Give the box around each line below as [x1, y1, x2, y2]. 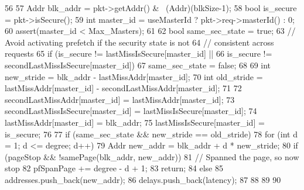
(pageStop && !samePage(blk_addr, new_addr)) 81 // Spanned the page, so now [5, 150, 299, 163]
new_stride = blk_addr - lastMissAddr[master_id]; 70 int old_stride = [5, 70, 263, 82]
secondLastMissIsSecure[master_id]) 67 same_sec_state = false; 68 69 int [5, 58, 271, 71]
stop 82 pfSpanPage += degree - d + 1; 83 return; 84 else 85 [5, 162, 224, 174]
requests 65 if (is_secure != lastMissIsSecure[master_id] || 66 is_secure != [5, 47, 272, 60]
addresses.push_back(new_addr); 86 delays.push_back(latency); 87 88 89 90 [5, 173, 281, 185]
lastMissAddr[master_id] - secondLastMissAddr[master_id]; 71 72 [5, 82, 242, 94]
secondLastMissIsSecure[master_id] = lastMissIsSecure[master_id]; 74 [5, 105, 257, 117]
